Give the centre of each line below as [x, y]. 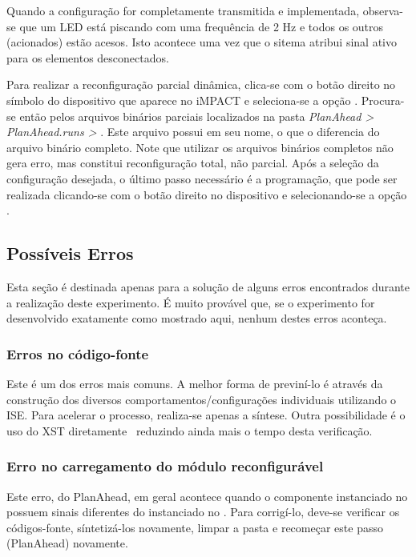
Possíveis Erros [70, 253]
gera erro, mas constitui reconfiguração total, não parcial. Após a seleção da [193, 163]
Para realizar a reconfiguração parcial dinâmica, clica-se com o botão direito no [201, 84]
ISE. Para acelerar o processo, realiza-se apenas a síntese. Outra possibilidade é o [206, 415]
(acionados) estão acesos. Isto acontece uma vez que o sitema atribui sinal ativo [202, 42]
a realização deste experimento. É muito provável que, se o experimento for [191, 302]
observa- [383, 10]
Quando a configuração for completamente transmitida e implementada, [183, 10]
